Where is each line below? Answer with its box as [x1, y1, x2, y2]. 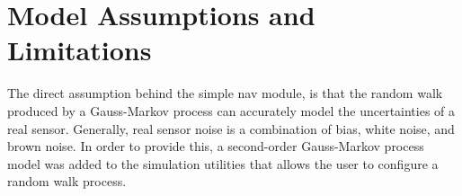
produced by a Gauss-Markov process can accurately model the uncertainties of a [7, 101, 456, 120]
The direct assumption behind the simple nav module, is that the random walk [7, 84, 443, 102]
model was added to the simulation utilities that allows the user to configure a [7, 154, 439, 173]
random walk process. [7, 172, 127, 191]
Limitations [7, 31, 152, 68]
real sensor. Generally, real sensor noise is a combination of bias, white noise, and [7, 119, 455, 138]
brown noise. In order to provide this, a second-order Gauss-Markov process [7, 137, 424, 156]
